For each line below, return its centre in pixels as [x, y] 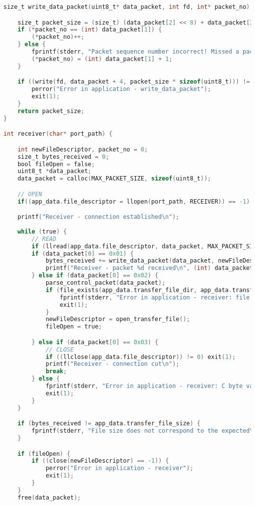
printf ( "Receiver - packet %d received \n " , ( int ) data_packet [149, 268]
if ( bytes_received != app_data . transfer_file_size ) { [109, 424]
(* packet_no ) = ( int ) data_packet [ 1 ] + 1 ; [102, 59]
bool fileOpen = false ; [56, 164]
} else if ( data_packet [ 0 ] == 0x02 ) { [95, 276]
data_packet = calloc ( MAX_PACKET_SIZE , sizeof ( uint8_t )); [114, 179]
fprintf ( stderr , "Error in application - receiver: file [155, 297]
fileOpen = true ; [74, 327]
